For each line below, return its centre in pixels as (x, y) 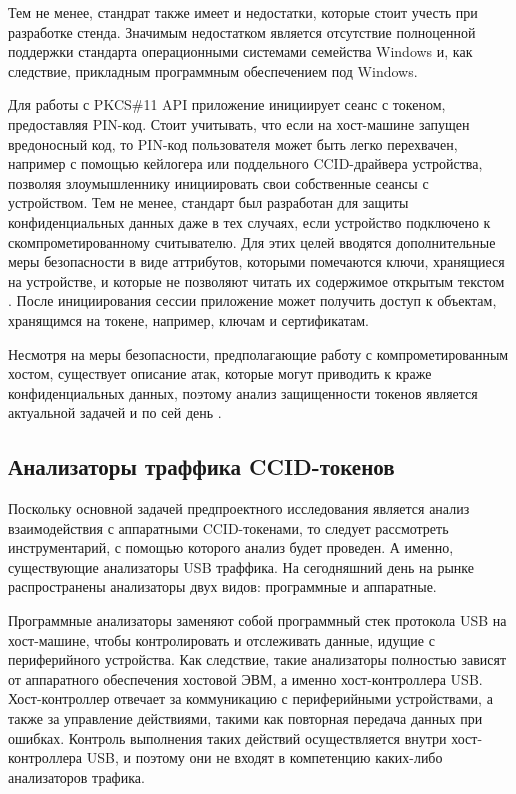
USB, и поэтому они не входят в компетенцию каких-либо (264, 757)
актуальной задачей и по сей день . (115, 412)
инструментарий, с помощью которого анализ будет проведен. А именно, (231, 547)
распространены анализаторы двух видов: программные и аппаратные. (222, 586)
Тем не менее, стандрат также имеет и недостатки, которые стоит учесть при (243, 12)
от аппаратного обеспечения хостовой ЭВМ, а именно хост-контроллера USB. (245, 678)
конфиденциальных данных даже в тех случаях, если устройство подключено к (249, 221)
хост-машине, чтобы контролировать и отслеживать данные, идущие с (221, 639)
